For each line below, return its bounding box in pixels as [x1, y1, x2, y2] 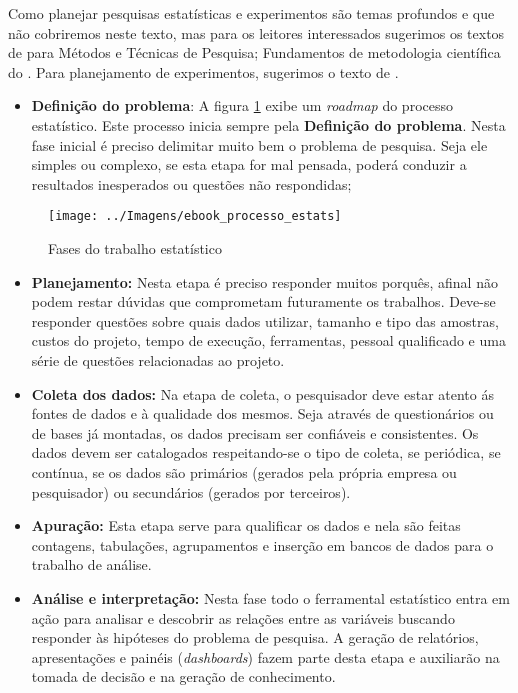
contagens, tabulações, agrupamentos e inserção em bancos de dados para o [31, 534, 494, 555]
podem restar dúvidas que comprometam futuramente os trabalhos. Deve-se [31, 291, 496, 312]
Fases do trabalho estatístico [48, 238, 222, 258]
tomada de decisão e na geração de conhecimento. [31, 666, 336, 687]
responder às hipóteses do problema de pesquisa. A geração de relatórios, [31, 627, 479, 648]
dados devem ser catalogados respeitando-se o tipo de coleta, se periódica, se [31, 442, 501, 463]
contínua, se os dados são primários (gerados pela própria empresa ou [31, 461, 457, 482]
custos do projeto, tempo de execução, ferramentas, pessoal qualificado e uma [31, 330, 506, 351]
